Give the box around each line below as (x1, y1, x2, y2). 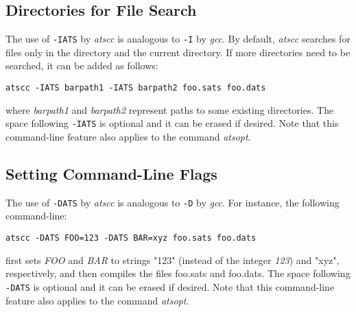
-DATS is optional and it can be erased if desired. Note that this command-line (5, 279, 335, 293)
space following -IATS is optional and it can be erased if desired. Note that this (5, 116, 339, 130)
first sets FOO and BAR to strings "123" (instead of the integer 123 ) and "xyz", (5, 252, 340, 267)
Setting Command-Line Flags (5, 163, 217, 184)
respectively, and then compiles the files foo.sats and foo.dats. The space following (5, 266, 351, 280)
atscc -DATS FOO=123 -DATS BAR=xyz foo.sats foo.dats (5, 233, 257, 243)
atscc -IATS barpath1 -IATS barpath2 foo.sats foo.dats (5, 83, 266, 93)
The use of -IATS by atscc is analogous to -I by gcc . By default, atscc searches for (5, 32, 351, 46)
